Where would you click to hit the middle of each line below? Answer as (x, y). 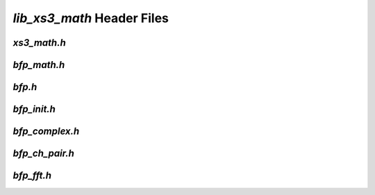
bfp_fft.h (32, 176)
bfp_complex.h (46, 132)
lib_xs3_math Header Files (91, 18)
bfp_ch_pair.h (43, 154)
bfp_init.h (34, 109)
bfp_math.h (39, 65)
